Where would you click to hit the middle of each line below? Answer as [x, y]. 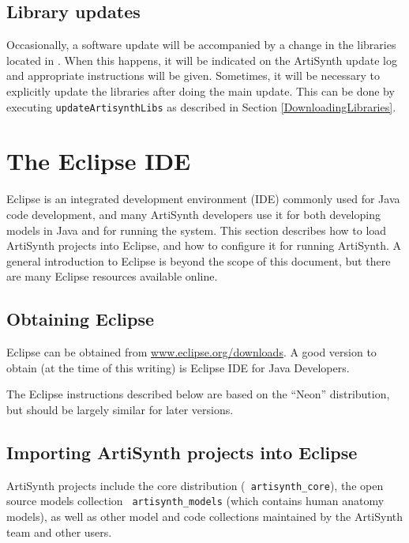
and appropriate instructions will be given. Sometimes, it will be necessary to [193, 75]
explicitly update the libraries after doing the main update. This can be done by [201, 90]
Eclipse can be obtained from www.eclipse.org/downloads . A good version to [191, 352]
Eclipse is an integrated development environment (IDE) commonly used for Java [203, 199]
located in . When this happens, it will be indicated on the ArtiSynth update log [202, 60]
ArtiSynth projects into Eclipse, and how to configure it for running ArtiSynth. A [204, 245]
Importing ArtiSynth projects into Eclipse [182, 452]
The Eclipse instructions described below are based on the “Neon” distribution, [198, 394]
